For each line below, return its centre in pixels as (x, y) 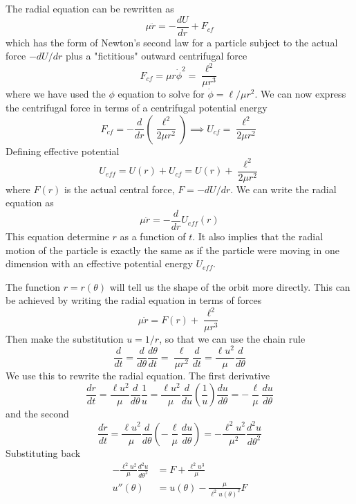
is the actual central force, (119, 189)
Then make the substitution (65, 338)
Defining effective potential (63, 151)
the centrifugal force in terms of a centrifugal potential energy (137, 107)
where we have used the (56, 94)
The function (33, 286)
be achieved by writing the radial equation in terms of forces (134, 300)
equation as (30, 202)
